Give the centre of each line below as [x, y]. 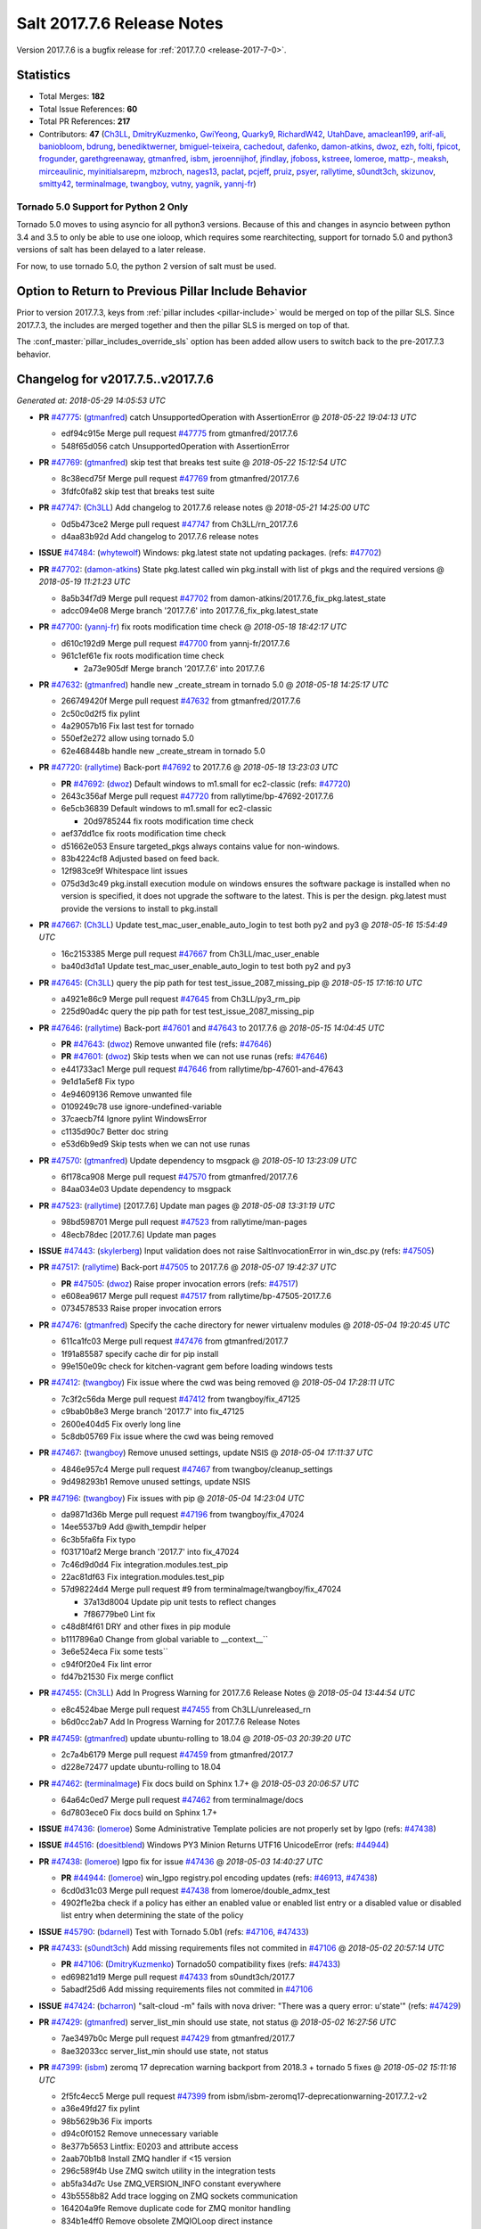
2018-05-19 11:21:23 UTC [85, 582]
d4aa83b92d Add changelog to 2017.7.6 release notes [160, 536]
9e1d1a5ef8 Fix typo [98, 1082]
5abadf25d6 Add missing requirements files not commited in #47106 [187, 1989]
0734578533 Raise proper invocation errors [141, 1308]
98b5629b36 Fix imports [107, 2121]
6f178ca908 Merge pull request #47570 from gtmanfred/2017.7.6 [179, 1176]
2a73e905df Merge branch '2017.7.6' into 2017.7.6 [174, 668]
